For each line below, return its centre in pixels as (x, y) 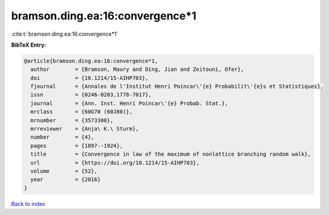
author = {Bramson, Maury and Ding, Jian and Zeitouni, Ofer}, (137, 69)
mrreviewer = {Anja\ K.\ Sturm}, (85, 129)
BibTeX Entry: (29, 45)
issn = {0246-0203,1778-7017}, (91, 95)
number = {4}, (63, 137)
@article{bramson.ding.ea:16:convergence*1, (91, 61)
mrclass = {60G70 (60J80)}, (82, 112)
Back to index (28, 203)
